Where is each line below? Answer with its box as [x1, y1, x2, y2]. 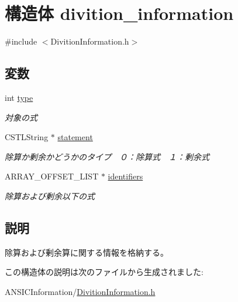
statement [57, 131, 93, 143]
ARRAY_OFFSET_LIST [5, 170, 99, 182]
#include [5, 35, 37, 47]
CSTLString [5, 131, 49, 143]
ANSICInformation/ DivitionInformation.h [5, 285, 156, 297]
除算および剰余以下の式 [5, 189, 95, 202]
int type [5, 91, 33, 103]
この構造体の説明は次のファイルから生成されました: [5, 266, 203, 278]
